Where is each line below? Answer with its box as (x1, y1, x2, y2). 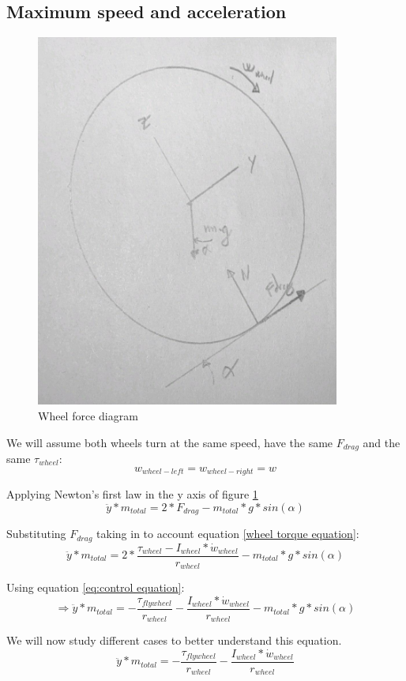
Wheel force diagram (38, 407, 138, 423)
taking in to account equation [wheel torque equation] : (96, 525, 359, 542)
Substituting (6, 525, 66, 542)
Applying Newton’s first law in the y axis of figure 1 (6, 486, 258, 502)
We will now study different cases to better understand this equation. (6, 632, 342, 649)
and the (363, 434, 400, 450)
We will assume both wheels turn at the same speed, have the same (6, 434, 333, 450)
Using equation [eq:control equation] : (6, 579, 185, 596)
